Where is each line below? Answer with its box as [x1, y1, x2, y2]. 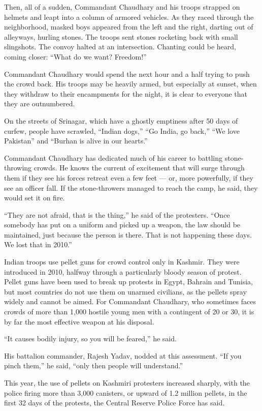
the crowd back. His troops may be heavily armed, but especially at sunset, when [4, 78, 257, 89]
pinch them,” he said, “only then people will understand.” [4, 360, 183, 371]
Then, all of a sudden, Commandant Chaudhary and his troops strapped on [4, 2, 240, 12]
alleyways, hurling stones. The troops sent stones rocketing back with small [4, 31, 238, 42]
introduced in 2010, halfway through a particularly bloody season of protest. [4, 266, 242, 277]
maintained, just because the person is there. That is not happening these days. [4, 229, 252, 240]
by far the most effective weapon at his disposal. [4, 316, 154, 327]
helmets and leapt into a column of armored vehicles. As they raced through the [4, 11, 254, 22]
